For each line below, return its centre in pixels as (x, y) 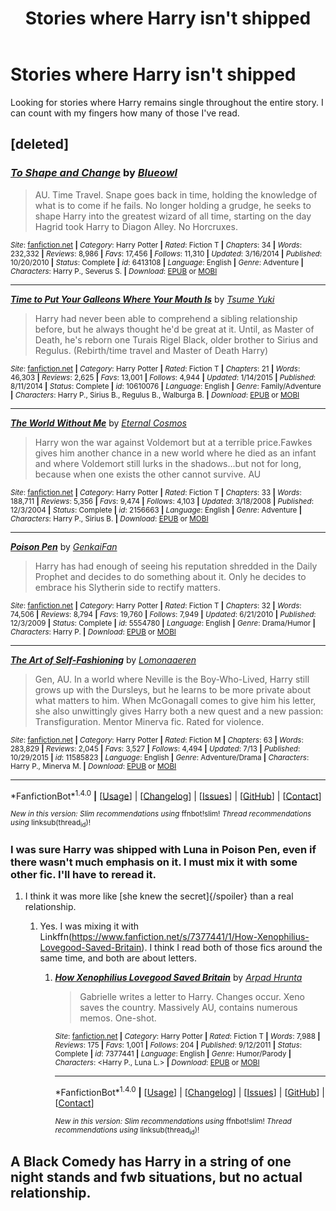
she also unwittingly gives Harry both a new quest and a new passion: (179, 711)
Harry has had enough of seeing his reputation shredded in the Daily (176, 566)
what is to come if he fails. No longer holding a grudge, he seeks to (173, 205)
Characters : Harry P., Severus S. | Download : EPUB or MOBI (114, 271)
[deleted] (40, 144)
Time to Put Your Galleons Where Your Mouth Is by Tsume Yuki (142, 299)
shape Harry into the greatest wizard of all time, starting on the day (173, 216)
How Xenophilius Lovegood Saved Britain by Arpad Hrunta (178, 977)
